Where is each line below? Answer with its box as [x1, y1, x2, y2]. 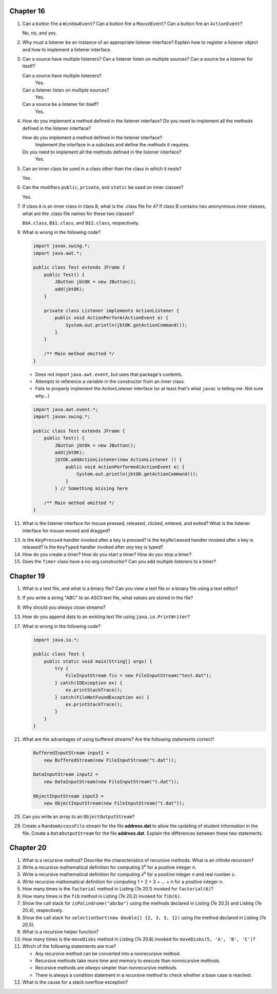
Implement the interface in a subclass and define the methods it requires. [35, 142, 190, 148]
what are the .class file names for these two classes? [22, 211, 134, 217]
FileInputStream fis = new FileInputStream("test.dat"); [65, 673, 212, 679]
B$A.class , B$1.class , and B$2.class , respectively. [22, 220, 140, 226]
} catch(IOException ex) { [54, 680, 123, 685]
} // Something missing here [54, 485, 128, 491]
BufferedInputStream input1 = [33, 750, 109, 756]
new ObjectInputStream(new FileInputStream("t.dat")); [44, 800, 185, 806]
